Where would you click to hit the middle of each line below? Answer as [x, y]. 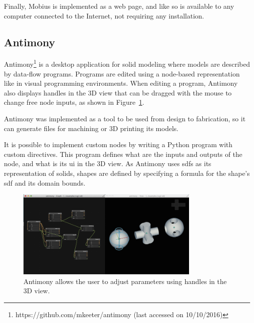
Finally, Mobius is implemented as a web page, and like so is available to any [119, 6]
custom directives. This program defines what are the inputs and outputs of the [123, 154]
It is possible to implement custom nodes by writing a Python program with [118, 144]
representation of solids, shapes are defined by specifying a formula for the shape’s [127, 173]
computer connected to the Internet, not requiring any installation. [104, 15]
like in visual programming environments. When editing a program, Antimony [121, 83]
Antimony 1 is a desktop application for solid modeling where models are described [127, 63]
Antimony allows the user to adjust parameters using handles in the [125, 281]
